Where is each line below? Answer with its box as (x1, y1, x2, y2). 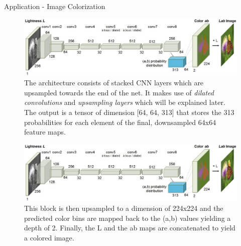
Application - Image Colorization (4, 1, 105, 11)
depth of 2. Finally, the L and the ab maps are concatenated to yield (24, 222, 235, 233)
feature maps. (24, 127, 66, 137)
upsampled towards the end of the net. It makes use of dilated (24, 87, 214, 97)
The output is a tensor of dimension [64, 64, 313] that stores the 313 (24, 106, 234, 117)
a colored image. (24, 232, 74, 243)
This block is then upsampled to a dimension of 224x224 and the (24, 203, 223, 213)
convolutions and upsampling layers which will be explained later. (24, 97, 225, 107)
